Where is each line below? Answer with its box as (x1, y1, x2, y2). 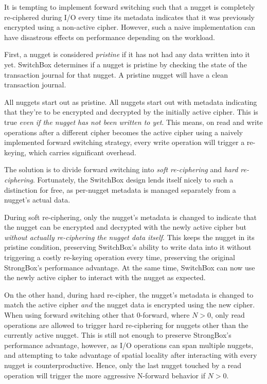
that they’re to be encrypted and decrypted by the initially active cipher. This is (4, 106, 258, 117)
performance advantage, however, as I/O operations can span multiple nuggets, (4, 339, 254, 350)
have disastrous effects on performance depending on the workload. (4, 31, 215, 42)
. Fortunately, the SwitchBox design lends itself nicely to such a (33, 174, 234, 185)
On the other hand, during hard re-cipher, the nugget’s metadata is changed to (4, 289, 254, 300)
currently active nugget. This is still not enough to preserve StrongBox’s (4, 330, 232, 340)
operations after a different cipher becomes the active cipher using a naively (4, 126, 243, 137)
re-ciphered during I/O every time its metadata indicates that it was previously (4, 11, 255, 22)
